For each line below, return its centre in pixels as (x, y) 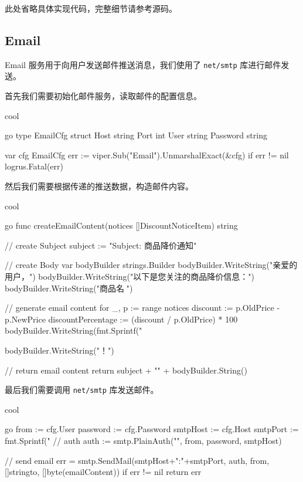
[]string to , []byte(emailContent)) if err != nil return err (103, 472)
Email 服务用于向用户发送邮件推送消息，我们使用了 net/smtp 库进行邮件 (143, 64)
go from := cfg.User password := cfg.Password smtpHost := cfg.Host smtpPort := (152, 429)
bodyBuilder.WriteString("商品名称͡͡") (69, 288)
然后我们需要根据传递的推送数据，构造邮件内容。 (99, 186)
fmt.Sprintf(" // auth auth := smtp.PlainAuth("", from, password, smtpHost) (143, 440)
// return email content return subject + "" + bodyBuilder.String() (126, 370)
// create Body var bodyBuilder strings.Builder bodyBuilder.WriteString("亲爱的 (151, 265)
